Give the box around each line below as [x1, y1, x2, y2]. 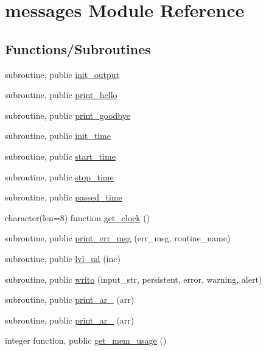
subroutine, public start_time [5, 149, 116, 162]
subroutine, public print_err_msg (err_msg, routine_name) [5, 232, 231, 244]
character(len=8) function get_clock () [5, 211, 150, 224]
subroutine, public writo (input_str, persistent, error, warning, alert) [5, 272, 262, 285]
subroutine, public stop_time [5, 170, 114, 183]
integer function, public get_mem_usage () [5, 334, 167, 347]
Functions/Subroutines [5, 39, 151, 58]
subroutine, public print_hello [5, 88, 117, 101]
